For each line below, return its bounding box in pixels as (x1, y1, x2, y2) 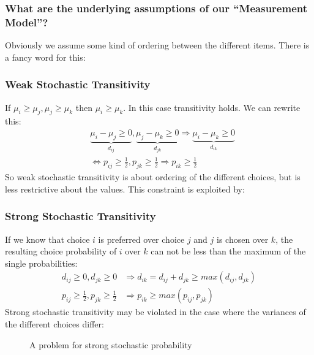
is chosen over (217, 232, 269, 245)
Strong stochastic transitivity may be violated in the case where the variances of (5, 305, 306, 318)
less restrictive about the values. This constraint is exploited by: (5, 182, 245, 195)
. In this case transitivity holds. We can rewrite (123, 101, 301, 113)
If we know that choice (5, 232, 90, 245)
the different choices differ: (5, 318, 104, 330)
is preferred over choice (98, 232, 185, 245)
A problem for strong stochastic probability (29, 338, 192, 351)
